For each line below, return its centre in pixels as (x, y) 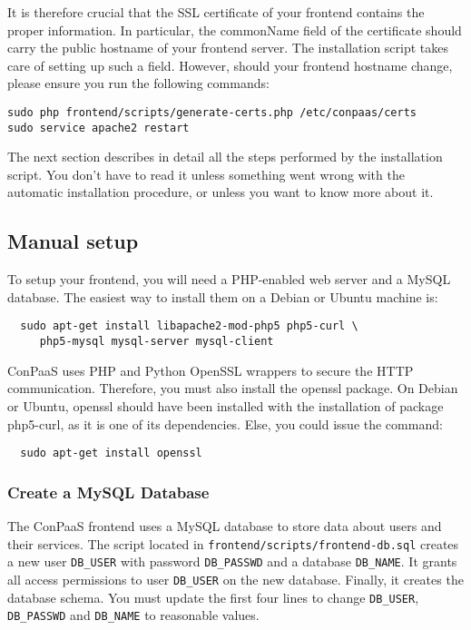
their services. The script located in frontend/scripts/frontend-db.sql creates (233, 543)
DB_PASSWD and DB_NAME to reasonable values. (133, 615)
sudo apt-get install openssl (111, 453)
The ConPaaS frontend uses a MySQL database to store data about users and (225, 526)
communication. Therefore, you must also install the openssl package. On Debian (233, 388)
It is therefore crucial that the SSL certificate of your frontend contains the (216, 12)
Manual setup (73, 241)
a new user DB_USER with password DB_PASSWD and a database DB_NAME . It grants (232, 561)
